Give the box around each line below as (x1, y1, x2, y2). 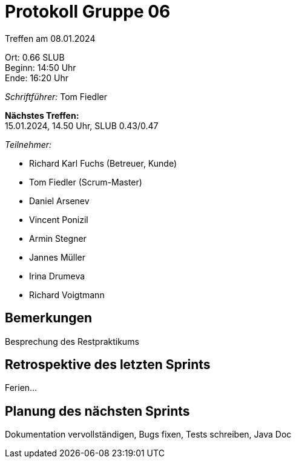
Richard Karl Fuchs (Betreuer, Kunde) (29, 158, 177, 168)
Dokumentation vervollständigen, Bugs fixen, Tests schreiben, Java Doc (5, 429, 292, 440)
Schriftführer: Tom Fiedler (5, 91, 107, 102)
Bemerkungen (5, 310, 93, 326)
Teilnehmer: (5, 139, 52, 150)
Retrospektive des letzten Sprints (5, 357, 211, 373)
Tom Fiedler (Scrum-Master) (29, 176, 142, 187)
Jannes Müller (29, 251, 86, 262)
